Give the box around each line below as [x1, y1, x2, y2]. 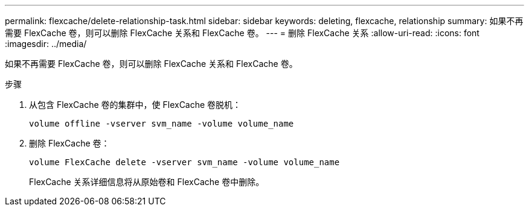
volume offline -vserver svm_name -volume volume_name [29, 119, 294, 128]
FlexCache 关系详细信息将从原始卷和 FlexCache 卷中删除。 [29, 177, 264, 187]
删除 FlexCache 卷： [29, 138, 110, 148]
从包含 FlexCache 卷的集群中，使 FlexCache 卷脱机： [29, 99, 242, 110]
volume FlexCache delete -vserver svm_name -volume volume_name [29, 157, 340, 167]
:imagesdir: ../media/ [5, 39, 87, 49]
